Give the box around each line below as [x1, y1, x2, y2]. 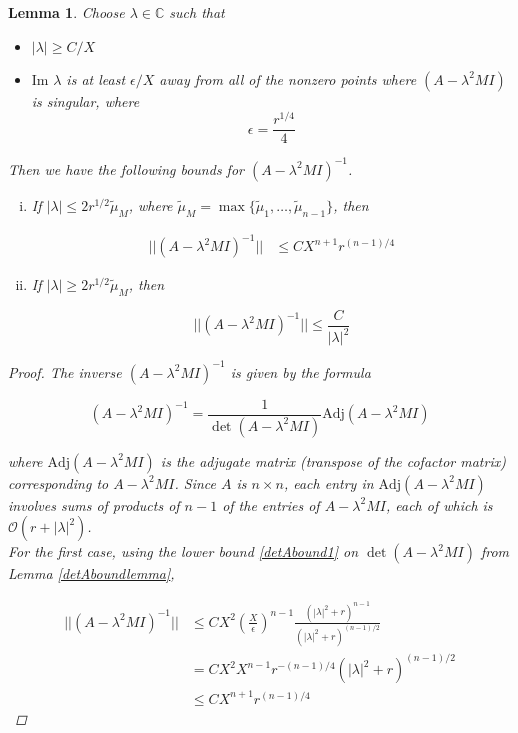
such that [169, 2, 225, 22]
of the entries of [222, 494, 320, 515]
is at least [66, 68, 126, 89]
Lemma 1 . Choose [8, 2, 125, 22]
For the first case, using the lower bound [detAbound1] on [8, 541, 359, 562]
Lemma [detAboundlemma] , [8, 563, 175, 584]
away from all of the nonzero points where [159, 68, 417, 89]
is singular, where [31, 90, 140, 111]
